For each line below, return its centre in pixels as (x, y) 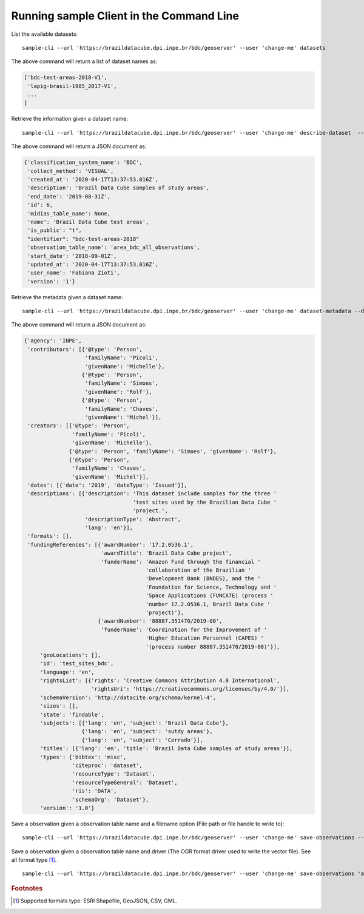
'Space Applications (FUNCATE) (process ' (210, 596)
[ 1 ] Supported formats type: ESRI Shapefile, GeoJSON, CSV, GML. (95, 901)
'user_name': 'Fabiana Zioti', (74, 273)
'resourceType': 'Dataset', (114, 774)
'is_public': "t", (55, 230)
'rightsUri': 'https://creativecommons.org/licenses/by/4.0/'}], (190, 689)
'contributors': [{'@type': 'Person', (85, 349)
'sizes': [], (59, 706)
